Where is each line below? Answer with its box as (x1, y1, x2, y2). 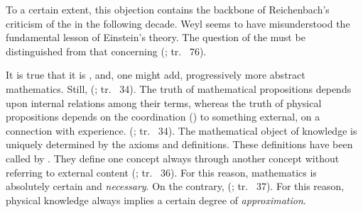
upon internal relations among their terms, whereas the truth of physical (6, 95, 322, 110)
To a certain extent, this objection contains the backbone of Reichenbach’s (6, 2, 330, 16)
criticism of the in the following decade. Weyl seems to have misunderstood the (6, 16, 350, 30)
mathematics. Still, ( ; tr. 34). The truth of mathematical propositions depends (6, 81, 352, 96)
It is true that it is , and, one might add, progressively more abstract (6, 67, 305, 82)
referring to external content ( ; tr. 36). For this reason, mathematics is (6, 164, 317, 179)
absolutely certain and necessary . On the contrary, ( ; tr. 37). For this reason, (6, 179, 345, 194)
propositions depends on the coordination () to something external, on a (6, 109, 320, 124)
